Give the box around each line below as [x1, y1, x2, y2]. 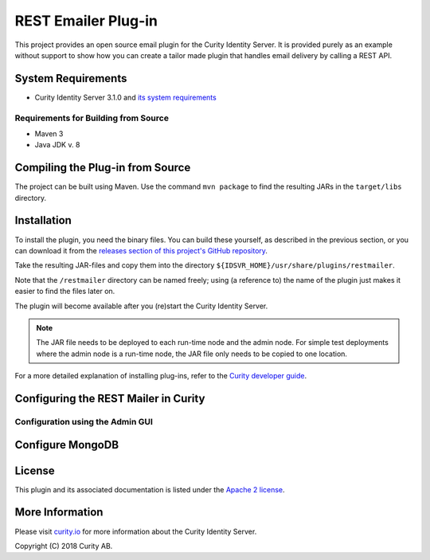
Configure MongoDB [14, 438, 119, 452]
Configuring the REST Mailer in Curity [14, 391, 205, 405]
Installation [14, 213, 72, 227]
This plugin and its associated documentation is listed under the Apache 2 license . [14, 484, 286, 494]
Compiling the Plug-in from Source [14, 161, 191, 174]
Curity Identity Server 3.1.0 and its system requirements [34, 92, 217, 102]
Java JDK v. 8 [34, 140, 80, 150]
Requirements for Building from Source [14, 112, 169, 123]
